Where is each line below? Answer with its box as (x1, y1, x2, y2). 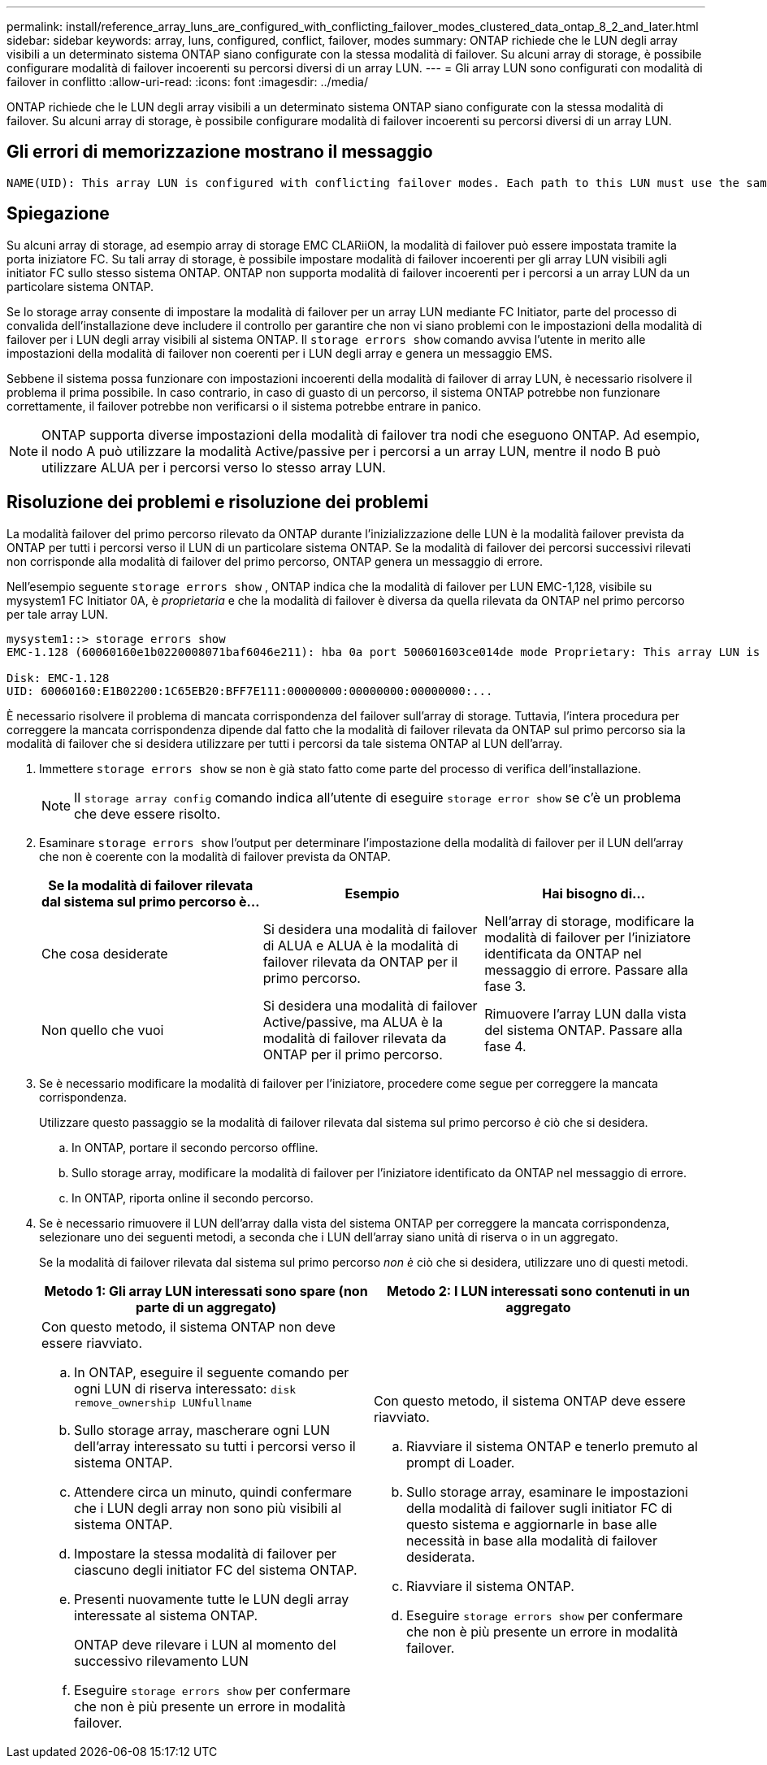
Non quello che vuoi (41, 1021, 164, 1038)
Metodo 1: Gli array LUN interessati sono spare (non (44, 1282, 368, 1299)
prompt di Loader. (406, 1454, 515, 1472)
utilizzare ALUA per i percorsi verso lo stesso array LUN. (41, 459, 386, 476)
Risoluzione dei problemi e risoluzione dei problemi (6, 492, 429, 513)
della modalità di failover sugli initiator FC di (406, 1500, 673, 1517)
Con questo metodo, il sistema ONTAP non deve (41, 1318, 336, 1335)
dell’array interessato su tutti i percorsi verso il (74, 1437, 356, 1454)
